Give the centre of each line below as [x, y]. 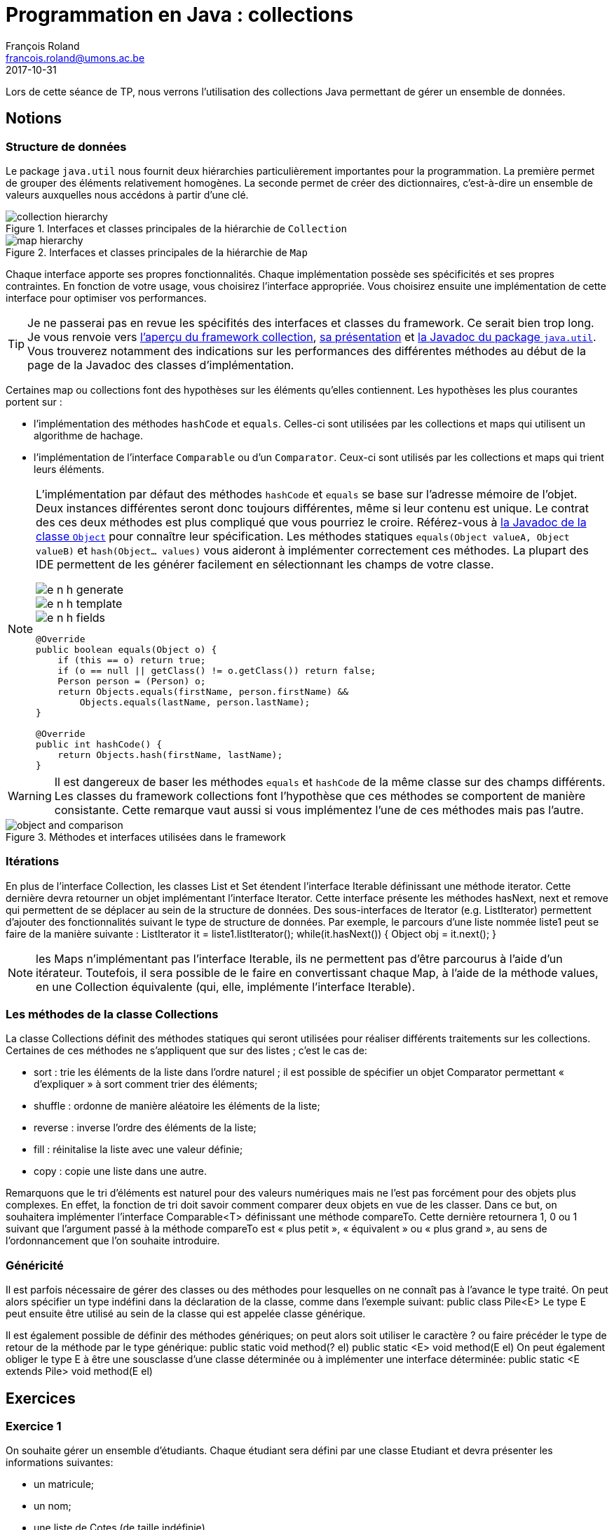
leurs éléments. [69, 469]
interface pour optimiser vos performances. [106, 298]
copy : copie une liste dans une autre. [120, 1171]
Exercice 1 [34, 1426]
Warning [30, 796]
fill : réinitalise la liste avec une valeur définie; [138, 1150]
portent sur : [34, 401]
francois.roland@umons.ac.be [75, 58]
